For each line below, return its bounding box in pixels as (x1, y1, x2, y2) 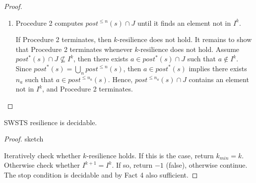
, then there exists (73, 53, 128, 64)
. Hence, (108, 74, 133, 84)
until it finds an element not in (137, 17, 231, 28)
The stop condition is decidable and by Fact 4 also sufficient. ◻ (4, 169, 198, 180)
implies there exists (189, 63, 247, 73)
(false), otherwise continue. (166, 160, 248, 170)
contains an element (189, 74, 249, 84)
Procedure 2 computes (15, 17, 83, 28)
